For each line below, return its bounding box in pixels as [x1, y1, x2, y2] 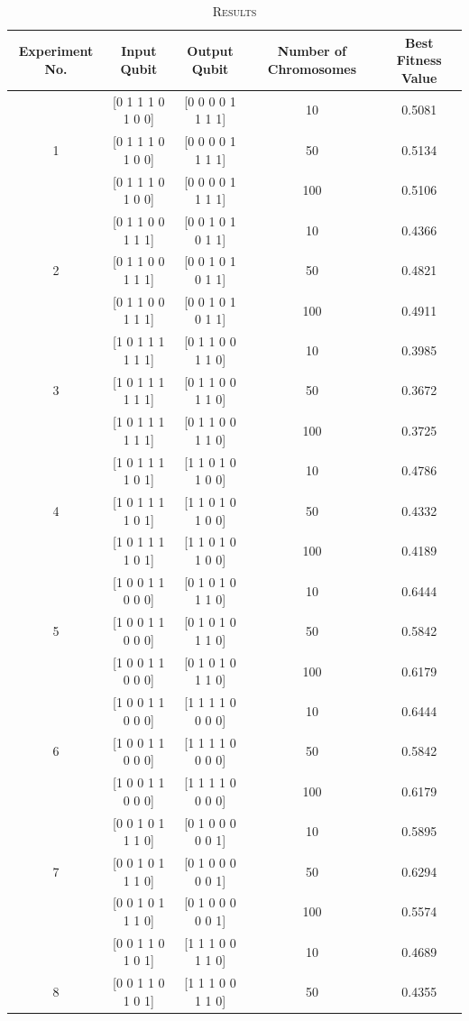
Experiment [18, 41, 94, 60]
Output [187, 41, 234, 60]
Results [212, 2, 257, 20]
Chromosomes [267, 59, 357, 78]
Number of [277, 41, 347, 60]
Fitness [396, 51, 442, 69]
